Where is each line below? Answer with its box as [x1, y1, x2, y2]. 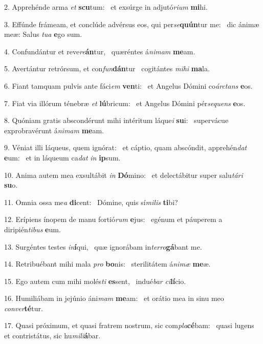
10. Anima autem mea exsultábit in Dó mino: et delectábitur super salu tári [4, 169, 243, 180]
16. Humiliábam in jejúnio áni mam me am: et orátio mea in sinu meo [4, 293, 224, 303]
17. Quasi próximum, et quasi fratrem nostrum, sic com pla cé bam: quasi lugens [4, 320, 254, 331]
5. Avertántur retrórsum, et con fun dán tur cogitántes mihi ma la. [4, 63, 210, 74]
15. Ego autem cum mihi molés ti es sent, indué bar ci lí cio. [4, 275, 186, 286]
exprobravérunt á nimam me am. [4, 125, 104, 135]
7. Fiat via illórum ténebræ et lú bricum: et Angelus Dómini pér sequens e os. [4, 97, 246, 108]
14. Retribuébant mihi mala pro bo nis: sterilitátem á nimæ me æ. [4, 258, 211, 269]
